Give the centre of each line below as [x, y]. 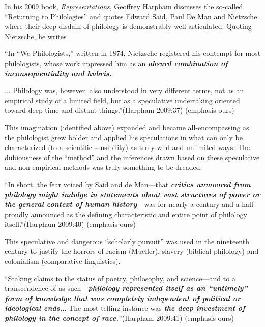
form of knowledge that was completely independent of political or [123, 298]
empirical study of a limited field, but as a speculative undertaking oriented [122, 100]
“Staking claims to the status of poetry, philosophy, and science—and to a [120, 278]
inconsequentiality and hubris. [58, 73]
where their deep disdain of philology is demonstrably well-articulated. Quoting [128, 26]
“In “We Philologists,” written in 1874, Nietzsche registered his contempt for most [133, 53]
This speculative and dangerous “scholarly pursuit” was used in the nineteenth [127, 241]
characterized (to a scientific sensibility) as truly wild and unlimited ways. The [127, 147]
